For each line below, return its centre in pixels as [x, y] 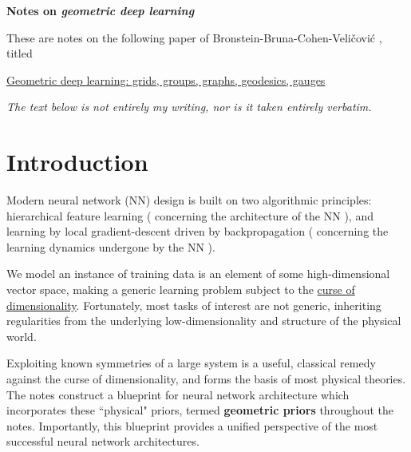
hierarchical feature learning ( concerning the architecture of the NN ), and [190, 215]
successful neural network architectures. [103, 441]
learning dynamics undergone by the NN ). [111, 246]
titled [20, 53]
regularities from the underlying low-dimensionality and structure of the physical [204, 321]
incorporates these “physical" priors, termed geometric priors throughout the [200, 410]
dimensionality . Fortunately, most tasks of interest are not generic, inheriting [194, 305]
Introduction [77, 162]
